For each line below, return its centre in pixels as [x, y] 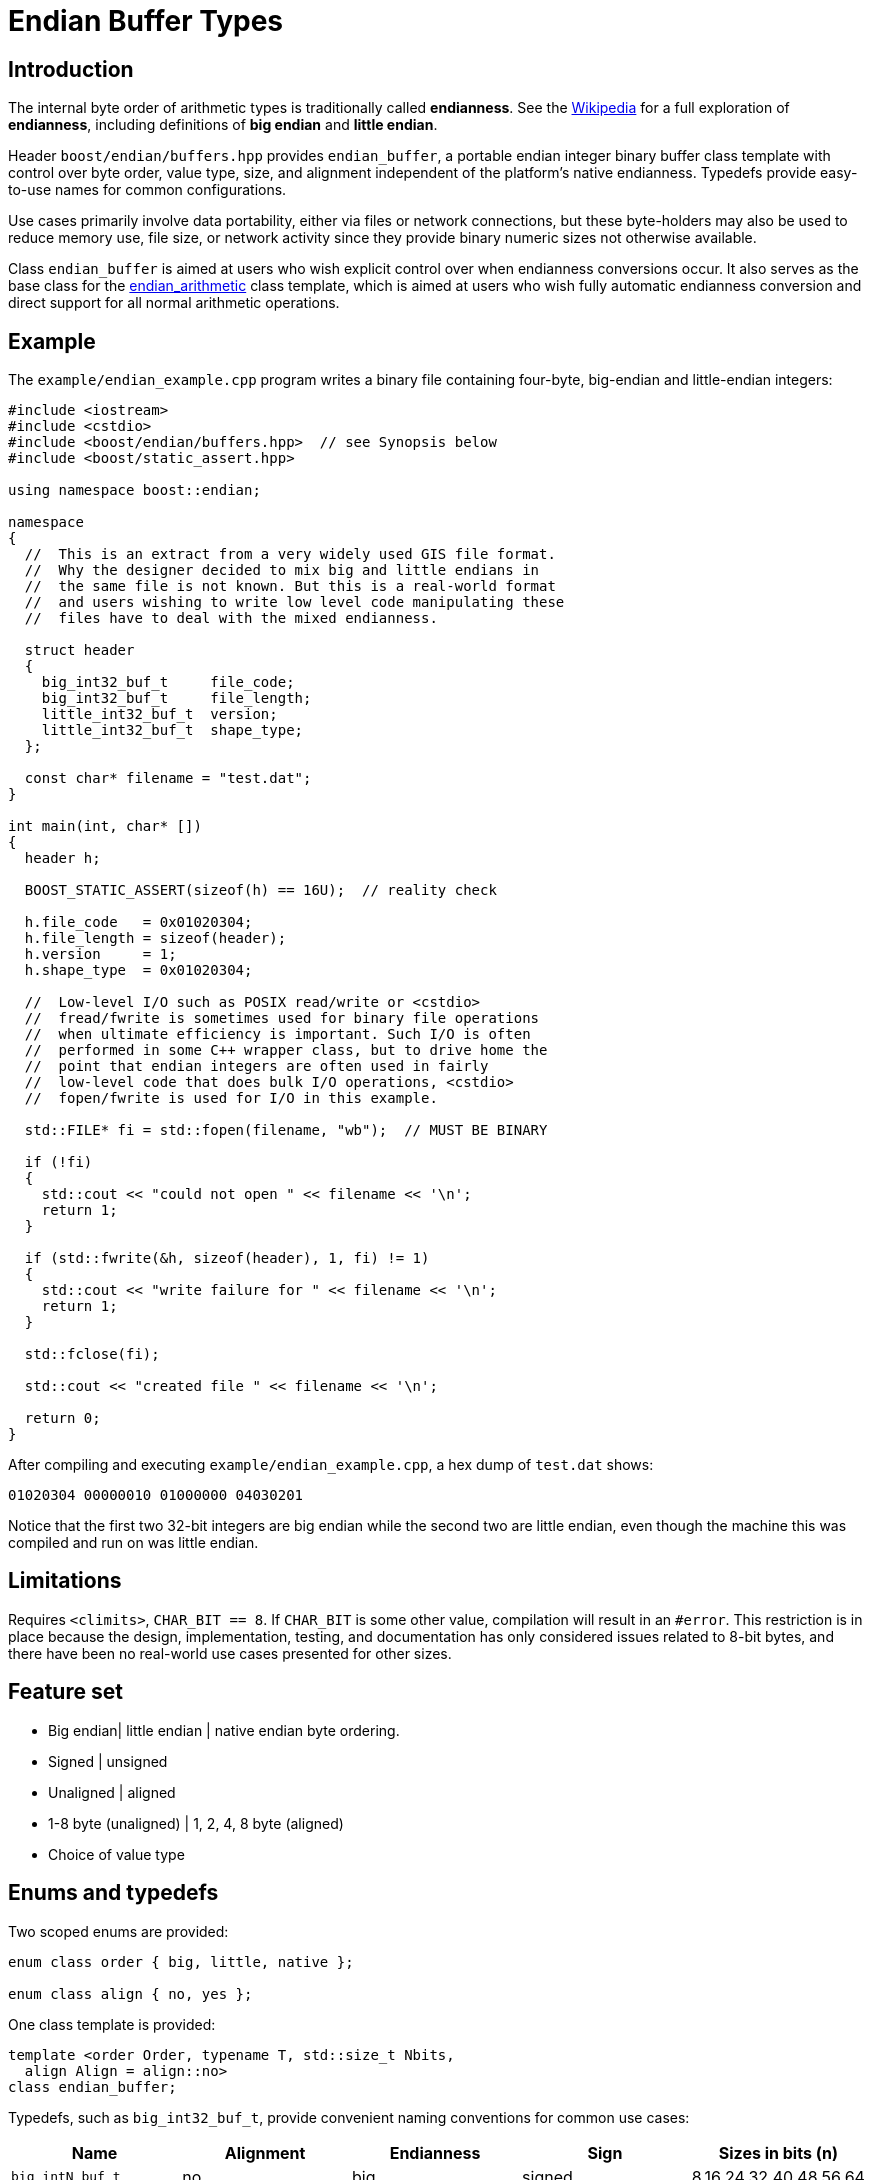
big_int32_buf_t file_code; [168, 682]
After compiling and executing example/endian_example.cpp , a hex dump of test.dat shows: [331, 1465]
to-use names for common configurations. [147, 190]
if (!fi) [58, 1162]
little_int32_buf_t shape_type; [172, 730]
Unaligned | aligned [112, 1792]
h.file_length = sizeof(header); [155, 938]
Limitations [65, 1581]
